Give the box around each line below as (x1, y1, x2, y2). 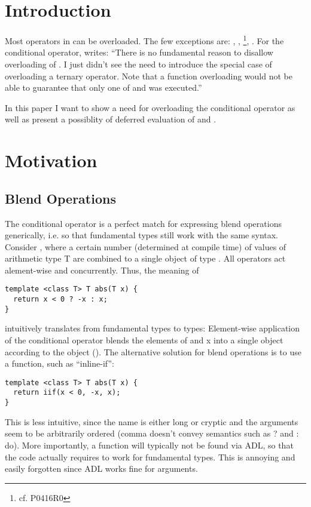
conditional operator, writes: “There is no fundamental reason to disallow (5, 46, 273, 59)
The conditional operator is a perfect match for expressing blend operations (5, 217, 282, 229)
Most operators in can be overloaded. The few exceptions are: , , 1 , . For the (5, 33, 284, 47)
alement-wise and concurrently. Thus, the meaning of (5, 263, 199, 276)
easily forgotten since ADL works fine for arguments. (5, 462, 198, 475)
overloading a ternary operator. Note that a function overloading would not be (5, 69, 292, 82)
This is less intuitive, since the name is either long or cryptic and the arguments (5, 415, 298, 428)
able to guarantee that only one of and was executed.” (5, 81, 202, 94)
